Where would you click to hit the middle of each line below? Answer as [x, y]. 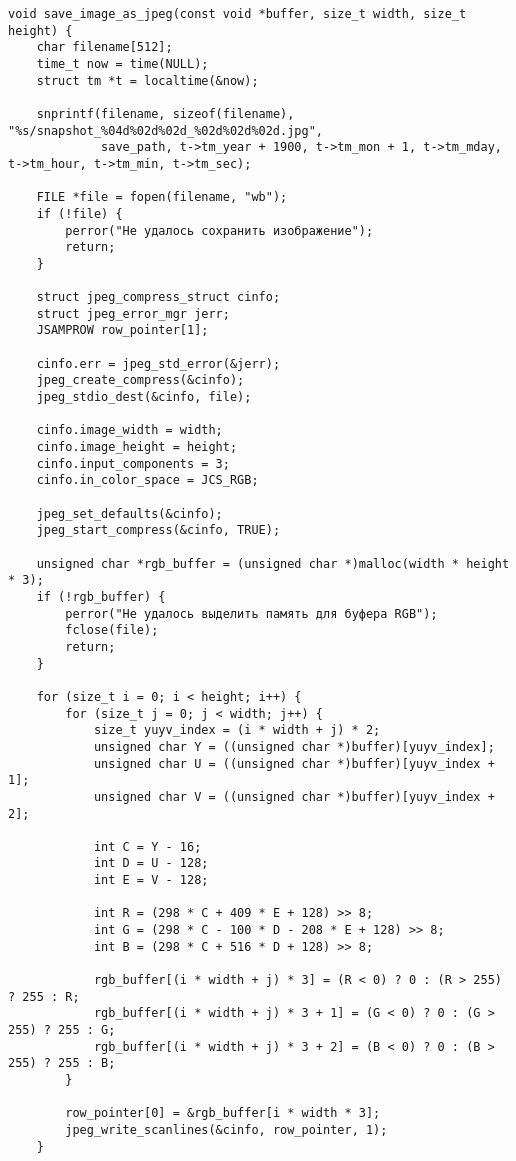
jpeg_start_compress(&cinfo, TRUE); [158, 530]
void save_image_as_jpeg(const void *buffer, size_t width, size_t [237, 14]
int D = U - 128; [151, 863]
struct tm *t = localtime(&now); [147, 80]
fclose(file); [112, 630]
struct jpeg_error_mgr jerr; [133, 313]
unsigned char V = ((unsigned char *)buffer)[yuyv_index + [294, 796]
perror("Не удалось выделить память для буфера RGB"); [251, 613]
